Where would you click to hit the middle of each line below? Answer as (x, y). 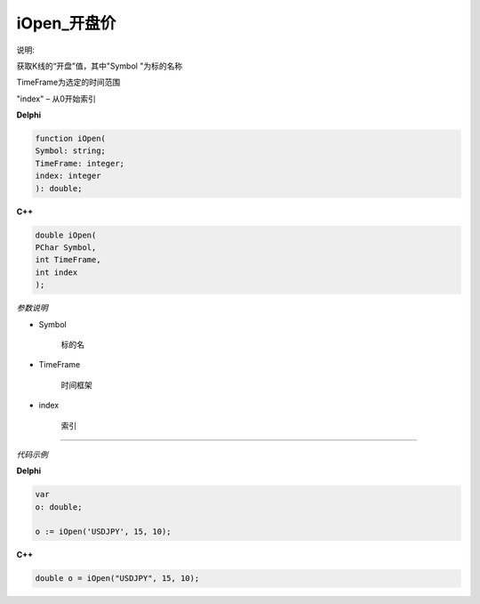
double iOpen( (66, 235)
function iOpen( (71, 139)
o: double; (59, 507)
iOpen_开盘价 (66, 23)
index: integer (68, 176)
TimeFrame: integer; (80, 163)
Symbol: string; (71, 151)
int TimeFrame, (68, 260)
